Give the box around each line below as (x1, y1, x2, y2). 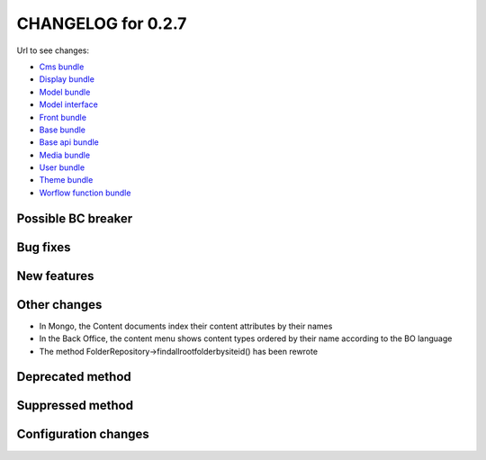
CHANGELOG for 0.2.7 (16, 14, 187, 33)
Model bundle (39, 86, 91, 97)
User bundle (39, 162, 85, 173)
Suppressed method (16, 398, 134, 413)
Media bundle (39, 149, 90, 160)
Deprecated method (16, 369, 132, 384)
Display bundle (39, 74, 94, 85)
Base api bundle (39, 137, 99, 148)
